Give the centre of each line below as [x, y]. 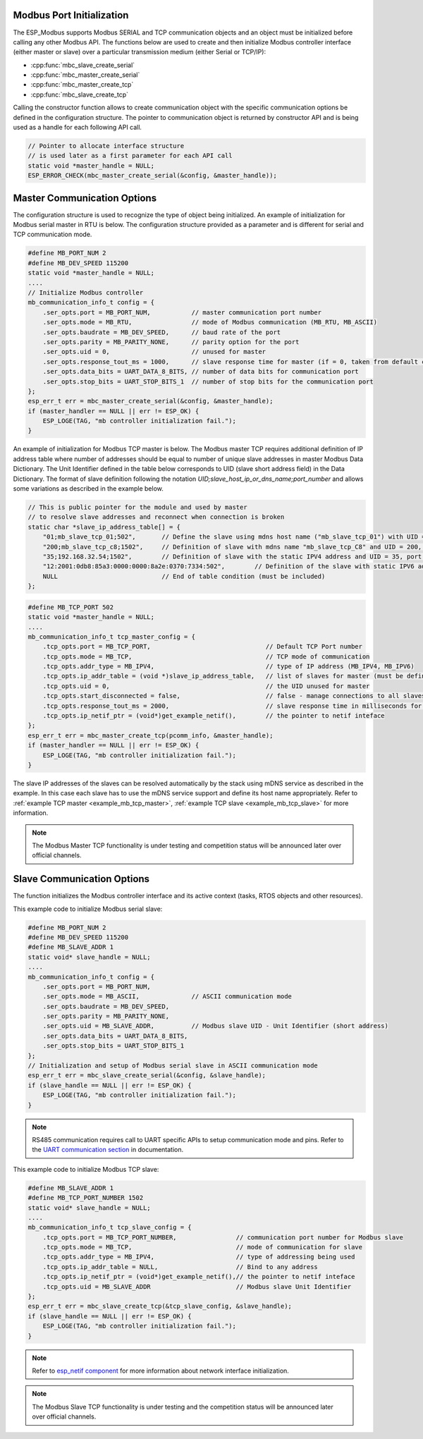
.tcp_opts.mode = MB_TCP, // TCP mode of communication [206, 656]
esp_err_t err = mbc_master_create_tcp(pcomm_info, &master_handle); [151, 735]
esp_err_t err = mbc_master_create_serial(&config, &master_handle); [151, 401]
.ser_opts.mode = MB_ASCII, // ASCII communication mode [167, 997]
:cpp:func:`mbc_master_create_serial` [85, 75]
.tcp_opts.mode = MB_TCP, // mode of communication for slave [203, 1247]
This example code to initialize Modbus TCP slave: [86, 1169]
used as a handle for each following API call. [78, 128]
